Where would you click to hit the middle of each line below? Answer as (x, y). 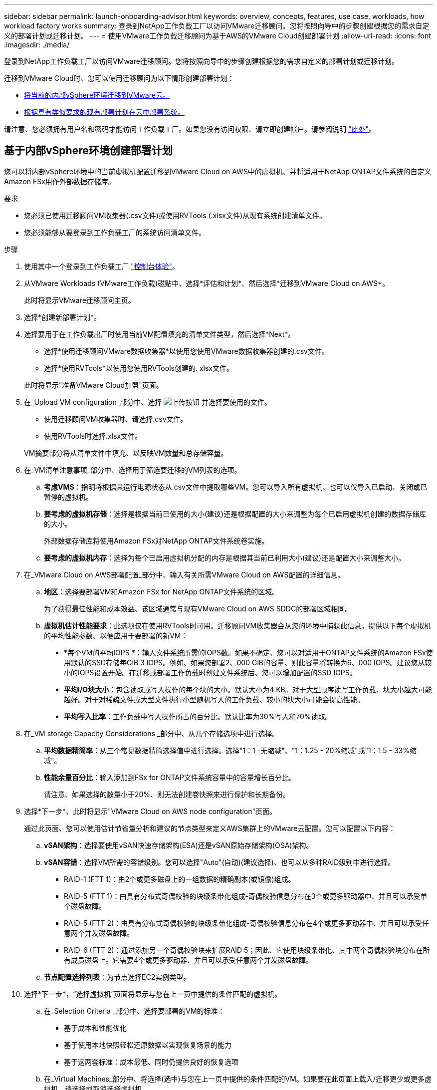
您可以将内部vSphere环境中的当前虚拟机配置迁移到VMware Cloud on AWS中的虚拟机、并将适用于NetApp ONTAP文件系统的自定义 (218, 171)
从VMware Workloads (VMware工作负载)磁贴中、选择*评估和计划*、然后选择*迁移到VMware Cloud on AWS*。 (207, 283)
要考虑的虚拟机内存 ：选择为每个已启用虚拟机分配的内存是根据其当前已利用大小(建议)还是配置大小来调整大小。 (225, 557)
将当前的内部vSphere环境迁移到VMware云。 (97, 95)
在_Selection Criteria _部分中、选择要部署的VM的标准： (134, 1011)
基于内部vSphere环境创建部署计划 (88, 151)
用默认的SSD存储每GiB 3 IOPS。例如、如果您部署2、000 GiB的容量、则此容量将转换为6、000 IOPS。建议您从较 (248, 662)
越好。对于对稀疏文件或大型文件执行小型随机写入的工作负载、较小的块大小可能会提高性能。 (214, 699)
